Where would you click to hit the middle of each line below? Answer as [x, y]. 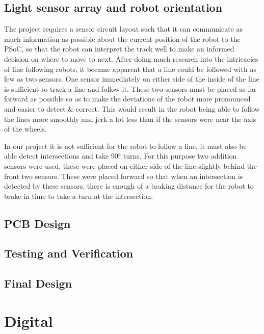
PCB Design [37, 223]
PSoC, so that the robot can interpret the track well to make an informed [119, 49]
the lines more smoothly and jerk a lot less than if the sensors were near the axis [130, 119]
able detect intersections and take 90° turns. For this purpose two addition [121, 156]
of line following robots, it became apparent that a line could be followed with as [130, 69]
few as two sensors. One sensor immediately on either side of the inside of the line [132, 79]
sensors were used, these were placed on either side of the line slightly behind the [131, 165]
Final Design [38, 283]
